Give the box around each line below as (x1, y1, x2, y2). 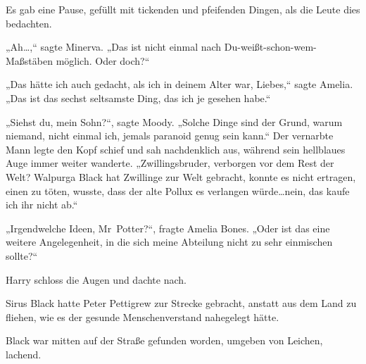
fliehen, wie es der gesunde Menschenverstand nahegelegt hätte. (6, 309, 279, 324)
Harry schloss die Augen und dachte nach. (6, 272, 187, 287)
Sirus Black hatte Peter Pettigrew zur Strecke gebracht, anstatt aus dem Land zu (6, 296, 357, 310)
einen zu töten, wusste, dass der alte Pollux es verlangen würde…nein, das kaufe (6, 183, 350, 198)
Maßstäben (6, 53, 53, 68)
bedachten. (6, 15, 52, 30)
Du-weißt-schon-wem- (224, 39, 317, 54)
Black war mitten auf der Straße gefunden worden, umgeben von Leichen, (6, 333, 323, 348)
